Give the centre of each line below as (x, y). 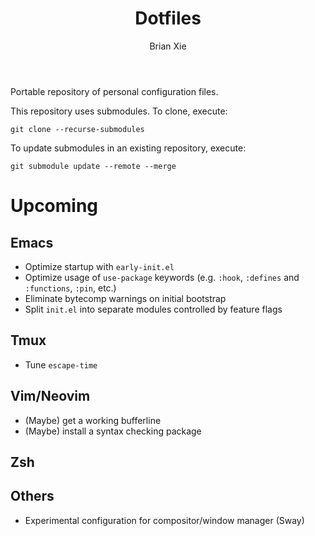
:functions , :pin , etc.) (70, 288)
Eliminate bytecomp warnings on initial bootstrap (125, 298)
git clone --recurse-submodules (77, 129)
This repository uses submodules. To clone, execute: (119, 111)
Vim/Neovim (50, 396)
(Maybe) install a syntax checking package (113, 431)
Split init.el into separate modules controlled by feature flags (153, 309)
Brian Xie (168, 46)
